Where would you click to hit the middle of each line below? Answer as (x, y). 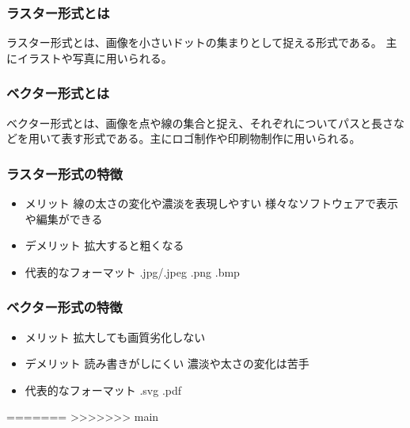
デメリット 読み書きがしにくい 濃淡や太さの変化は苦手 (167, 363)
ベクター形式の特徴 (65, 307)
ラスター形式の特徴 (65, 173)
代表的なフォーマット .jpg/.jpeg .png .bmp (132, 271)
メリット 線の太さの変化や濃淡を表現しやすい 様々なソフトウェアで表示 (211, 203)
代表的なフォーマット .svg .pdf (103, 390)
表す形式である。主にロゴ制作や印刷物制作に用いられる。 (211, 138)
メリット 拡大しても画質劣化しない (115, 336)
